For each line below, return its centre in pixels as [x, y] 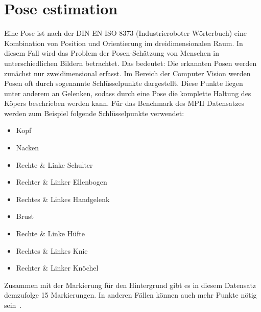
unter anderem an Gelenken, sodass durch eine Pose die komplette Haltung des [128, 93]
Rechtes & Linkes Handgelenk [63, 199]
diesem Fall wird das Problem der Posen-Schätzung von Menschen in [112, 53]
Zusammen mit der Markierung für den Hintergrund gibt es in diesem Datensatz [130, 285]
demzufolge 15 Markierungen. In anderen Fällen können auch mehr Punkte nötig [130, 295]
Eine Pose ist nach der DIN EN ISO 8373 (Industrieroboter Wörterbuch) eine [125, 33]
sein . [13, 305]
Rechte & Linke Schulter [54, 164]
